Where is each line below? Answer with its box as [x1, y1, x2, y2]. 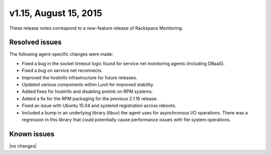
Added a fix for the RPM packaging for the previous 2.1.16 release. [22, 95, 158, 101]
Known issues [9, 129, 55, 138]
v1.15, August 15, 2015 [9, 8, 102, 19]
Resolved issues [9, 38, 62, 47]
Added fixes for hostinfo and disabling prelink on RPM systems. [22, 88, 153, 95]
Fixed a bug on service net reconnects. [22, 68, 103, 74]
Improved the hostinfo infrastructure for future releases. [22, 74, 138, 80]
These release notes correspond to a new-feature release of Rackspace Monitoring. [9, 25, 183, 31]
